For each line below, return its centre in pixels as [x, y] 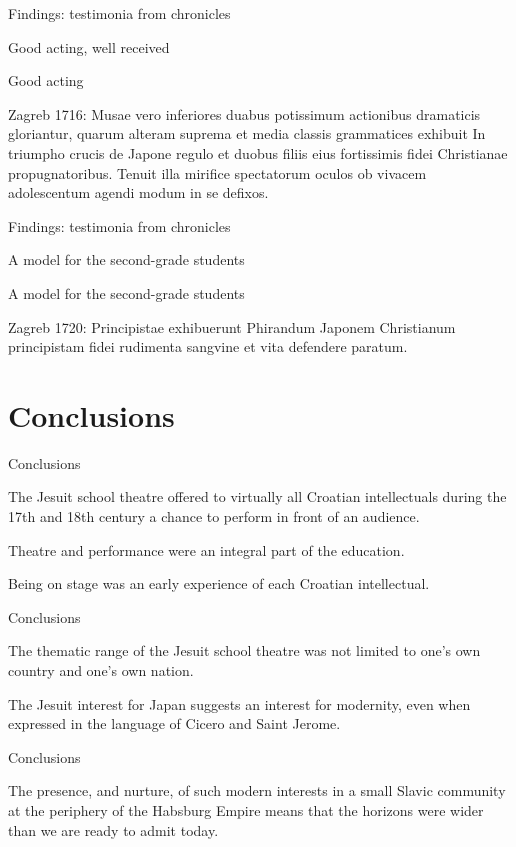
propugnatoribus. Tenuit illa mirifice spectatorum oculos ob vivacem [217, 172]
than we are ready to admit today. [113, 829]
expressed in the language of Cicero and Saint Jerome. [174, 723]
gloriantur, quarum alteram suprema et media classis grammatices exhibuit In [247, 133]
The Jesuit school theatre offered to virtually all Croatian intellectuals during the [257, 496]
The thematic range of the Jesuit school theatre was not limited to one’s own [244, 650]
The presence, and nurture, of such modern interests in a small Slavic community [257, 790]
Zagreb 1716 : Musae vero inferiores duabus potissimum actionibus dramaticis [244, 113]
